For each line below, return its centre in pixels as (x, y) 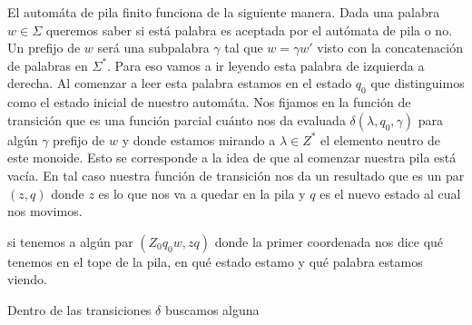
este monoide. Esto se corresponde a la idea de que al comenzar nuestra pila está (232, 158)
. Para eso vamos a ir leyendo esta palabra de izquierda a (266, 65)
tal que (244, 48)
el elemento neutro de (380, 139)
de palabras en (48, 65)
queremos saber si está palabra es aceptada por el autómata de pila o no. (249, 30)
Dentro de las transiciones (79, 309)
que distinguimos (418, 83)
